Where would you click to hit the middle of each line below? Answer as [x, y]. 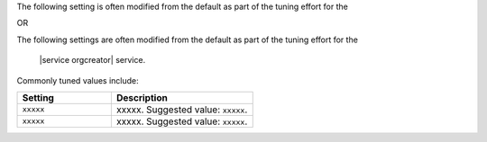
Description [142, 97]
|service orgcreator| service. [92, 60]
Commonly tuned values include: [78, 80]
